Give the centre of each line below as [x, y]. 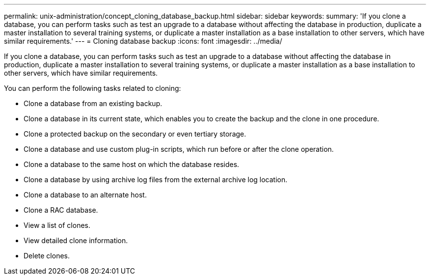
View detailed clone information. [76, 240]
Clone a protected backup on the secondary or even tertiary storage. [135, 134]
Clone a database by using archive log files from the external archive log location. [156, 180]
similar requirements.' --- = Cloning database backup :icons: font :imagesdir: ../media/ [143, 41]
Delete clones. [47, 256]
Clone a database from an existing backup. [93, 103]
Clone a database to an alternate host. [85, 195]
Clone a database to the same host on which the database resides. [132, 164]
